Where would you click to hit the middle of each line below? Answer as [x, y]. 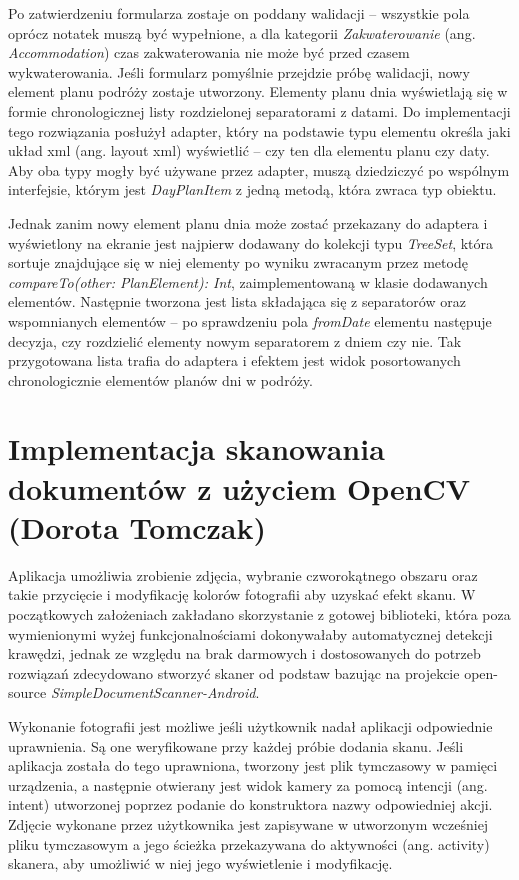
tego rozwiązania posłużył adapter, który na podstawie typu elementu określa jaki [259, 130]
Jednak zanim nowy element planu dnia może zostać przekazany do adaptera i [248, 222]
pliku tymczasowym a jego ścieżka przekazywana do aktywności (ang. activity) [249, 843]
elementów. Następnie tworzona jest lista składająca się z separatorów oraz [237, 301]
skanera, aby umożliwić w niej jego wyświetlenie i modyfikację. [200, 863]
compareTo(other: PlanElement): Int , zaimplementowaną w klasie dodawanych [248, 281]
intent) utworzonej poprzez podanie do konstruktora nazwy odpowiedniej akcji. [250, 804]
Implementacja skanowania [196, 448]
